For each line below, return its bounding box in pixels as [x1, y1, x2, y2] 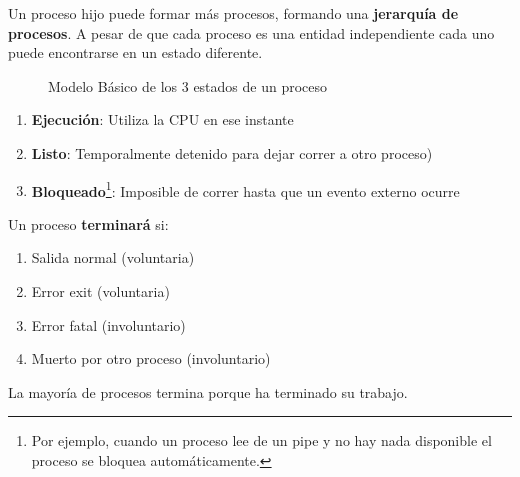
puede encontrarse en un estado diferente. [8, 42, 263, 63]
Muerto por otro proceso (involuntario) [31, 348, 271, 369]
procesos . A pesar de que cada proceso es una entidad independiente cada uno [8, 22, 495, 43]
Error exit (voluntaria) [31, 281, 170, 301]
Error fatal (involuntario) [31, 314, 186, 335]
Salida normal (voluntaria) [31, 247, 195, 268]
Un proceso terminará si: [8, 213, 169, 234]
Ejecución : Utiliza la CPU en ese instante [31, 109, 294, 130]
